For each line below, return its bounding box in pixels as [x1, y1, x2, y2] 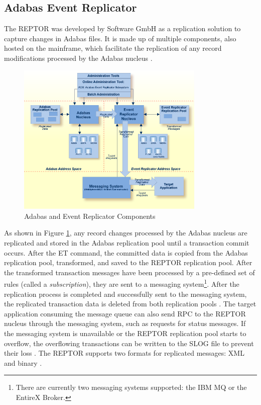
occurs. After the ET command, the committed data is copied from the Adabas [4, 247, 248, 258]
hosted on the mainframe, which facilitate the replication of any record [4, 43, 222, 53]
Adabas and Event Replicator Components [24, 210, 156, 221]
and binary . [4, 357, 42, 368]
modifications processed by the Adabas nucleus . [4, 52, 153, 63]
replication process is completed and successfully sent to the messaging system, [4, 288, 247, 299]
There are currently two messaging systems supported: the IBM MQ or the [16, 382, 247, 392]
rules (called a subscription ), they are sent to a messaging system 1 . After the [4, 277, 239, 289]
